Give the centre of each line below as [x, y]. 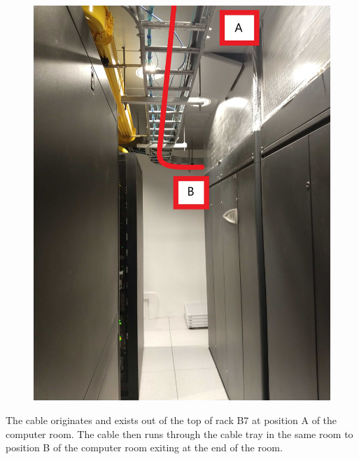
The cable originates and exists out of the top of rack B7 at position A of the [171, 420]
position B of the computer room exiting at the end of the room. [144, 447]
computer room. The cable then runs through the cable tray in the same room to [179, 433]
